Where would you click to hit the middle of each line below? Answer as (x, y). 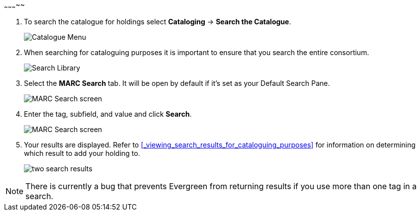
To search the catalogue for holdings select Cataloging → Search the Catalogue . (158, 21)
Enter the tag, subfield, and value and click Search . (108, 114)
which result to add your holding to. (82, 153)
